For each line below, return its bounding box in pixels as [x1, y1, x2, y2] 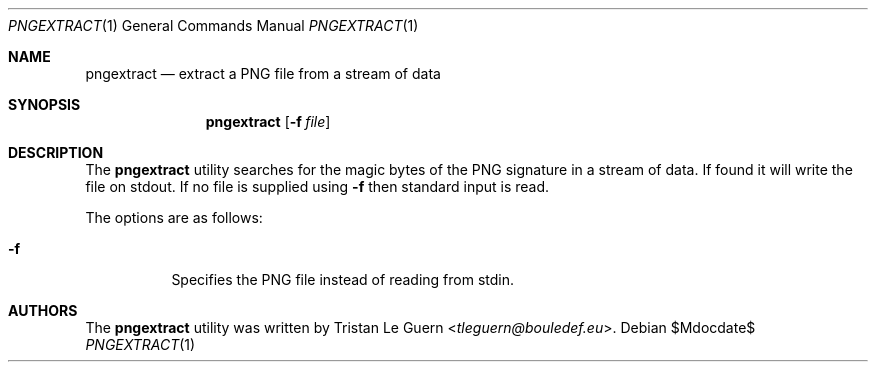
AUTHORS [8, 302, 78, 319]
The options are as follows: [85, 209, 263, 226]
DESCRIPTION [8, 144, 104, 161]
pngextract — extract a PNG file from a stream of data [85, 65, 441, 82]
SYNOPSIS [8, 96, 81, 113]
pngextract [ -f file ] [205, 113, 331, 130]
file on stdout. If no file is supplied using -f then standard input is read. [85, 178, 550, 195]
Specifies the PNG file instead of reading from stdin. [171, 271, 515, 288]
